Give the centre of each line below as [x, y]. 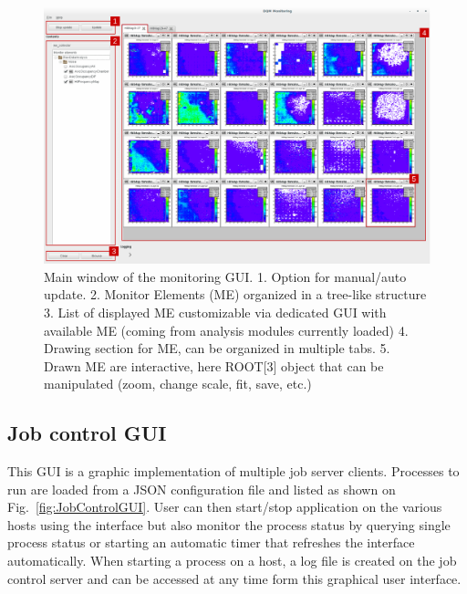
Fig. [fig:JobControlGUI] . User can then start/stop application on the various [225, 507]
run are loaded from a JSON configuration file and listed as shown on [202, 489]
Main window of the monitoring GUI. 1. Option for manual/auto [225, 276]
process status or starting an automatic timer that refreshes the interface [211, 542]
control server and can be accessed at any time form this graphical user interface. [234, 578]
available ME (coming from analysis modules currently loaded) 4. [226, 330]
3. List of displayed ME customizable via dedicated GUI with [215, 312]
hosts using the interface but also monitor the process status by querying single [229, 524]
